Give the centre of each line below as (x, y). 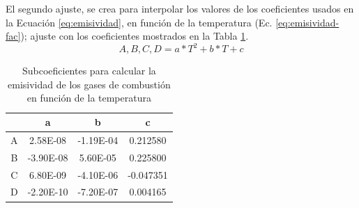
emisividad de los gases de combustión (89, 84)
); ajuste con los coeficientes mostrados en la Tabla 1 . (135, 36)
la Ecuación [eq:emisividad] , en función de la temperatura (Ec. (139, 22)
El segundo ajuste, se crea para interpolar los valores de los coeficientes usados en (180, 8)
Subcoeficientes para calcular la (89, 71)
